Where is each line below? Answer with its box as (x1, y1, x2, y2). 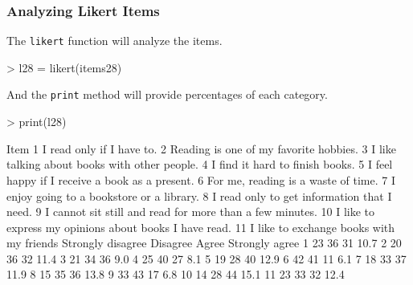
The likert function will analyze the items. (6, 32, 223, 49)
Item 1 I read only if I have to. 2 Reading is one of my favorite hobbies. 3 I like (6, 140, 396, 157)
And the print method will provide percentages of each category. (6, 86, 328, 103)
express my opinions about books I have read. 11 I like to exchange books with (6, 218, 395, 235)
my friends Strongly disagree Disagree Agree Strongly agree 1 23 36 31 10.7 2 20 (6, 234, 402, 251)
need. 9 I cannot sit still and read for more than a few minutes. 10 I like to (6, 203, 375, 220)
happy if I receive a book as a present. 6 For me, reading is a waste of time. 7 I (6, 171, 395, 188)
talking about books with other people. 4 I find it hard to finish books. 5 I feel (6, 156, 393, 173)
